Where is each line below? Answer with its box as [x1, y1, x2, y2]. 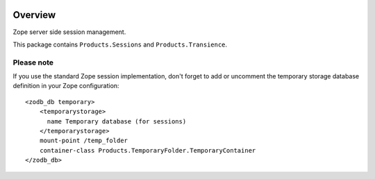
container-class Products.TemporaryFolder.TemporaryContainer [39, 146, 256, 154]
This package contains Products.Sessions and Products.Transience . [12, 40, 228, 49]
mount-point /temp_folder [39, 137, 128, 145]
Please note [12, 58, 54, 67]
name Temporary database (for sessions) [47, 117, 187, 125]
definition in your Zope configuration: [12, 82, 119, 90]
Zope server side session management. [12, 28, 126, 36]
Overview [12, 9, 56, 21]
